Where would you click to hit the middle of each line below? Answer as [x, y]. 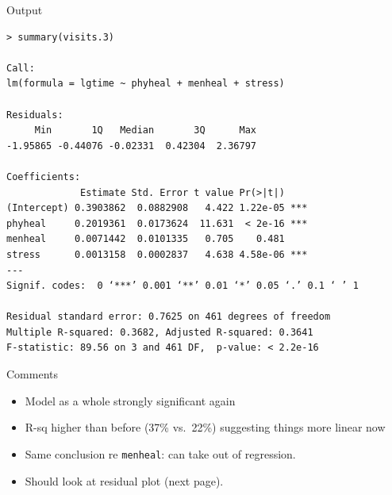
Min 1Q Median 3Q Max [145, 130]
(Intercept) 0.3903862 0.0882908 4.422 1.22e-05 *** [157, 208]
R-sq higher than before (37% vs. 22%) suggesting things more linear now [205, 427]
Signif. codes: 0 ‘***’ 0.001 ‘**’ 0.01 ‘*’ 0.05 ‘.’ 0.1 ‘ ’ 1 [183, 286]
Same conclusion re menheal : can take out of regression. [160, 453]
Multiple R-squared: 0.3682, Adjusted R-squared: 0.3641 [160, 332]
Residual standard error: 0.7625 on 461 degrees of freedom [169, 317]
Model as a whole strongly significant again [130, 400]
